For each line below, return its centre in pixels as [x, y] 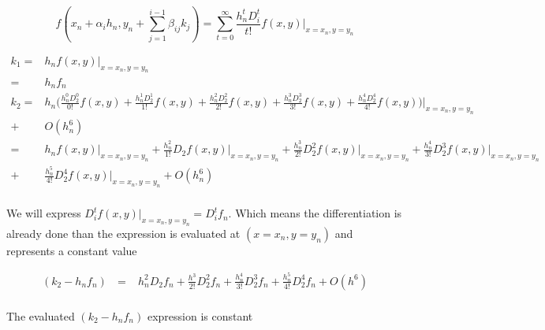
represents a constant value [72, 250]
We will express [44, 213]
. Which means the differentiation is [315, 213]
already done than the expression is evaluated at [123, 233]
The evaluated [41, 315]
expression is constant [200, 315]
